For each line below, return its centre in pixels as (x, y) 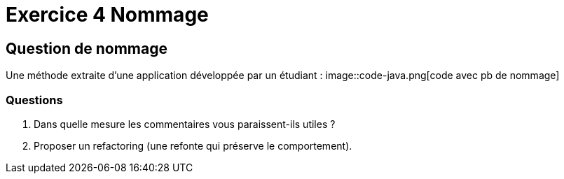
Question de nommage (87, 48)
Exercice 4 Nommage (107, 15)
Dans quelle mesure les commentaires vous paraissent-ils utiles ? (185, 124)
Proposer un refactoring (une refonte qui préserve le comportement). (193, 145)
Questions (34, 100)
